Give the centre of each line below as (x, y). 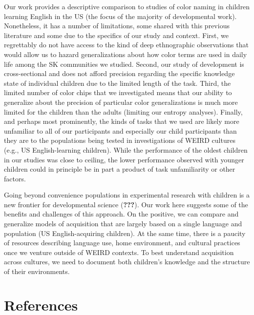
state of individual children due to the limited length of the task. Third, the (117, 83)
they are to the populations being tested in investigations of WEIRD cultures (120, 140)
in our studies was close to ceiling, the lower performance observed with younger (124, 159)
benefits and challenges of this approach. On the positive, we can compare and (121, 214)
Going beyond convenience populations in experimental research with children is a (127, 195)
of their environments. (37, 271)
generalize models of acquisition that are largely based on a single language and (123, 224)
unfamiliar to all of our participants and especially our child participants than (120, 130)
